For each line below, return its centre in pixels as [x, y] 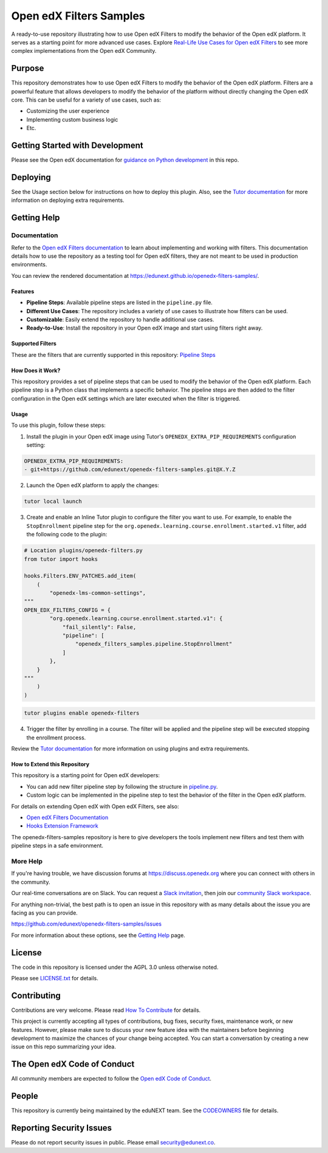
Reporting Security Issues [62, 1128]
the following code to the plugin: [67, 535]
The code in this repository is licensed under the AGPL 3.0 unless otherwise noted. [115, 967]
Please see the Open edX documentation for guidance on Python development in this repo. [125, 160]
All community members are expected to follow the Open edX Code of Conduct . [111, 1079]
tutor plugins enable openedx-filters [82, 713]
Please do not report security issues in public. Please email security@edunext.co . [113, 1143]
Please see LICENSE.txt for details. [55, 978]
